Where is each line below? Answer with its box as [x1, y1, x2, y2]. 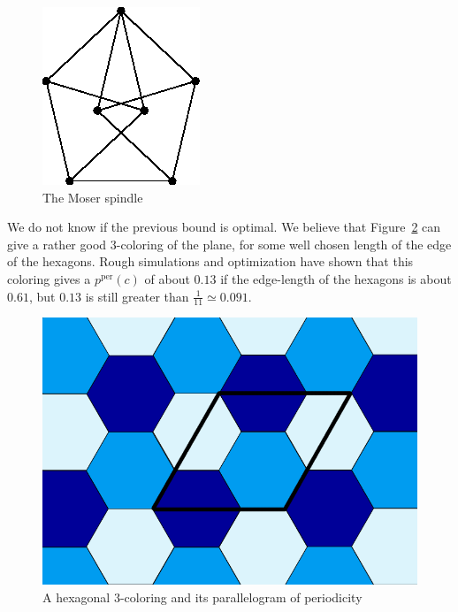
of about [144, 269, 190, 287]
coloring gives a [7, 269, 91, 287]
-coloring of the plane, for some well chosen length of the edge [116, 234, 452, 253]
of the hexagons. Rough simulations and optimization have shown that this [7, 252, 414, 271]
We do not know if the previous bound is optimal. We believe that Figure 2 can [7, 218, 441, 236]
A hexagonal [42, 588, 111, 607]
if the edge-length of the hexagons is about [220, 269, 452, 287]
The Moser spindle [42, 187, 143, 206]
